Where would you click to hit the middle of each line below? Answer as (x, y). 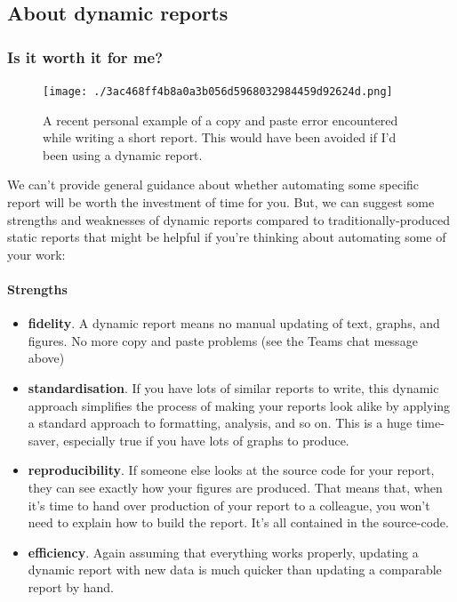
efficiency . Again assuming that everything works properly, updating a (223, 552)
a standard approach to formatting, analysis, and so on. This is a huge (220, 423)
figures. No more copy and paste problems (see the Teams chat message (223, 340)
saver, (44, 440)
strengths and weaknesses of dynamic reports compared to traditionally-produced (229, 219)
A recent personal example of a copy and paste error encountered (220, 120)
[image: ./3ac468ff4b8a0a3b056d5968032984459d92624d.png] (218, 92)
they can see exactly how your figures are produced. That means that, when (235, 487)
